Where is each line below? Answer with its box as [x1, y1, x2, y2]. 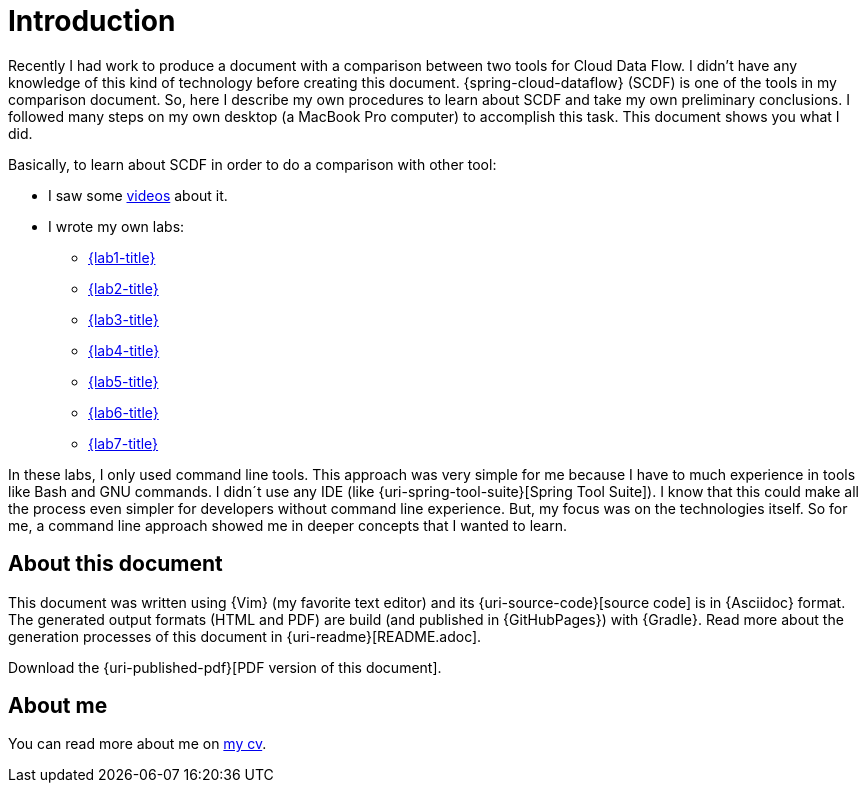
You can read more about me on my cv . [8, 735, 267, 753]
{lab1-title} [88, 248, 156, 266]
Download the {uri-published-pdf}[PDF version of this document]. [8, 658, 442, 676]
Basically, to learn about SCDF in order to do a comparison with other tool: [8, 155, 497, 173]
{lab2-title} [88, 279, 159, 297]
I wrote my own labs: [48, 217, 185, 235]
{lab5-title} [88, 372, 159, 390]
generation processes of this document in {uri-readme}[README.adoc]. [8, 627, 482, 645]
